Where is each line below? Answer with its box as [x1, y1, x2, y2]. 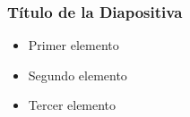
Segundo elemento [28, 65, 127, 84]
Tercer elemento [28, 96, 117, 114]
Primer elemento [28, 36, 119, 54]
